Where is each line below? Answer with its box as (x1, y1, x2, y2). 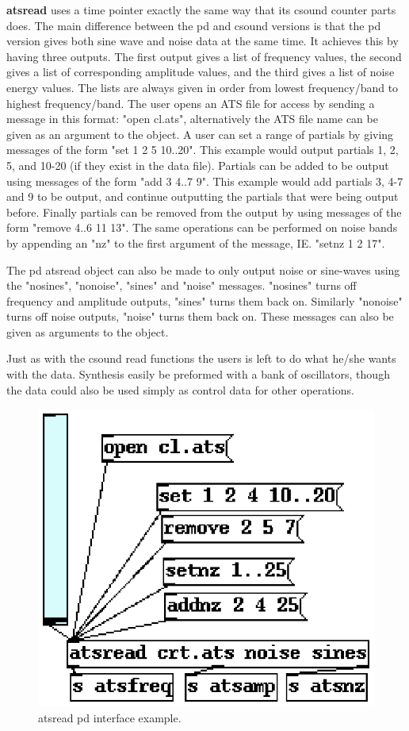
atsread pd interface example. (38, 709, 182, 725)
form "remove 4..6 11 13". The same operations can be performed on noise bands (6, 219, 398, 236)
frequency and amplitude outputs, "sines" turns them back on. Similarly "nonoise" (6, 292, 403, 309)
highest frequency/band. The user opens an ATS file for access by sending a (6, 94, 375, 111)
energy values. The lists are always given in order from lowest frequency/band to (6, 79, 399, 95)
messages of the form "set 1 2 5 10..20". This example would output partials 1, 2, (6, 141, 399, 158)
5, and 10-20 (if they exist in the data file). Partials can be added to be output (6, 156, 389, 173)
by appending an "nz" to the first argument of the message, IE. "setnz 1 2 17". (6, 234, 385, 251)
